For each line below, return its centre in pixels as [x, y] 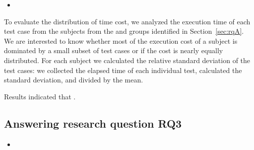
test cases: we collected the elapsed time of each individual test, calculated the [123, 70]
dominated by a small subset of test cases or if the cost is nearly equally [114, 50]
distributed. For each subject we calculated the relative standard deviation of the [127, 60]
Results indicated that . [40, 96]
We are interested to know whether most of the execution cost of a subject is [121, 40]
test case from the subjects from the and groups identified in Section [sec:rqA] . [124, 31]
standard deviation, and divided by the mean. [74, 80]
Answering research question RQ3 [93, 123]
